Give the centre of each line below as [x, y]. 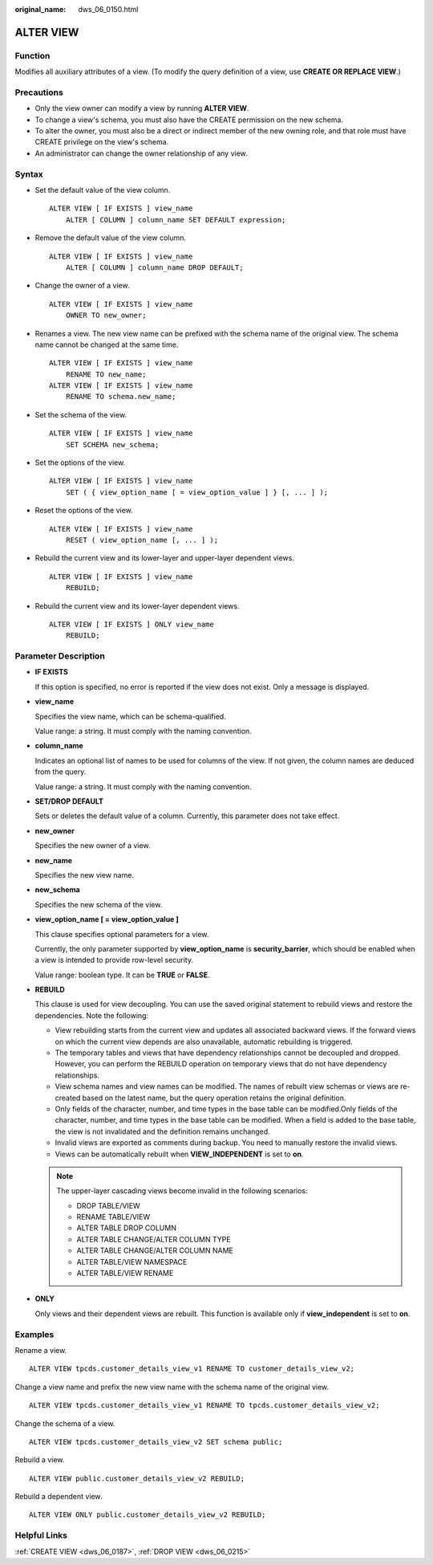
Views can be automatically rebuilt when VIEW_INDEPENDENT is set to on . [179, 1154]
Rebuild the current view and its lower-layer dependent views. [137, 605]
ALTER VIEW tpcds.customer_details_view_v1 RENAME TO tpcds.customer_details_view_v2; [204, 1406]
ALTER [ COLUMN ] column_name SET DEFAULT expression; [176, 220]
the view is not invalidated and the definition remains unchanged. [162, 1131]
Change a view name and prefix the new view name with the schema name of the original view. [172, 1387]
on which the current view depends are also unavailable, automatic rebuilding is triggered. [204, 1041]
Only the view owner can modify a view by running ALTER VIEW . [142, 108]
